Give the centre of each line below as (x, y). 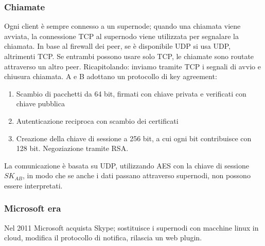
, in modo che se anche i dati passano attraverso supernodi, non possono (137, 175)
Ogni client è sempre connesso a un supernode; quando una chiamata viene (122, 26)
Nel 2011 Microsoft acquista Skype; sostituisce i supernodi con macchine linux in (131, 227)
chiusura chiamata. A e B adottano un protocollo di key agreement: (111, 76)
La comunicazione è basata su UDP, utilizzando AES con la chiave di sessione (127, 165)
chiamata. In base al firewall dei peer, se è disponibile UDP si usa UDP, (117, 46)
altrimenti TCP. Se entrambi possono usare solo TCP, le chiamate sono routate (129, 56)
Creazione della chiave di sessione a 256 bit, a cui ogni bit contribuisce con (134, 138)
